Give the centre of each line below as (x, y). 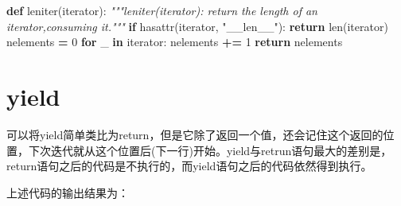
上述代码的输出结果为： (68, 192)
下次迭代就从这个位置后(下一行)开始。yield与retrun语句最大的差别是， (210, 150)
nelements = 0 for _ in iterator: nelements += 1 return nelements (175, 42)
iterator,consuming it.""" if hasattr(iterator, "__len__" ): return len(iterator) (197, 26)
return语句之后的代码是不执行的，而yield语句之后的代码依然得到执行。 (189, 166)
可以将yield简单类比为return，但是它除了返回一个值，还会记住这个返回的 (195, 134)
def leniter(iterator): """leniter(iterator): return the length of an (162, 10)
